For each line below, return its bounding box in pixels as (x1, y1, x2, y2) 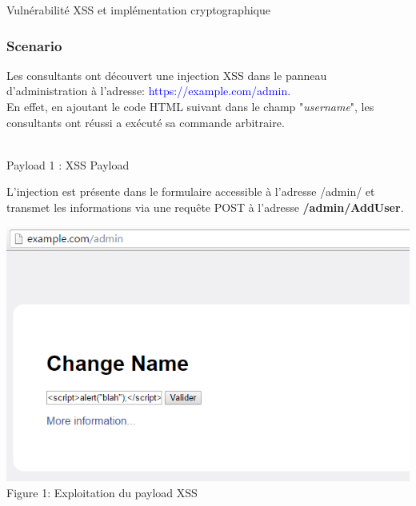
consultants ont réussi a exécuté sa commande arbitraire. (6, 114, 285, 130)
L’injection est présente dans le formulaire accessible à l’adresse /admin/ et (6, 183, 375, 200)
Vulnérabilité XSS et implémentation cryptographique (6, 2, 270, 18)
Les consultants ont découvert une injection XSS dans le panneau (6, 66, 327, 83)
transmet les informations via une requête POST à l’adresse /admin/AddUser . (6, 198, 404, 215)
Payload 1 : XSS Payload (6, 156, 130, 173)
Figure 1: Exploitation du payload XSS (6, 484, 198, 500)
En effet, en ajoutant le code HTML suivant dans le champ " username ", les (6, 98, 374, 114)
